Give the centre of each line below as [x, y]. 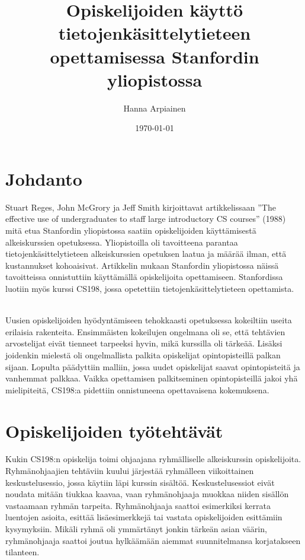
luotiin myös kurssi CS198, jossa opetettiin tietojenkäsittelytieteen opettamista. [150, 288]
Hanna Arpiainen [155, 108]
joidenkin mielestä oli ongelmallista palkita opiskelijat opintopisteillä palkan [143, 354]
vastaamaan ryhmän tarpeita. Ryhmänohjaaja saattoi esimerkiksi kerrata [138, 505]
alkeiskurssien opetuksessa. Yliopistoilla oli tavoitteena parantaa [122, 242]
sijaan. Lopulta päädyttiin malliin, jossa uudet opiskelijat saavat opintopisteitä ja [153, 366]
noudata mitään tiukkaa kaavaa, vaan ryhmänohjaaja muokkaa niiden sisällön [147, 494]
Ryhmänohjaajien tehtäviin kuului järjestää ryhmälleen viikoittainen [130, 471]
